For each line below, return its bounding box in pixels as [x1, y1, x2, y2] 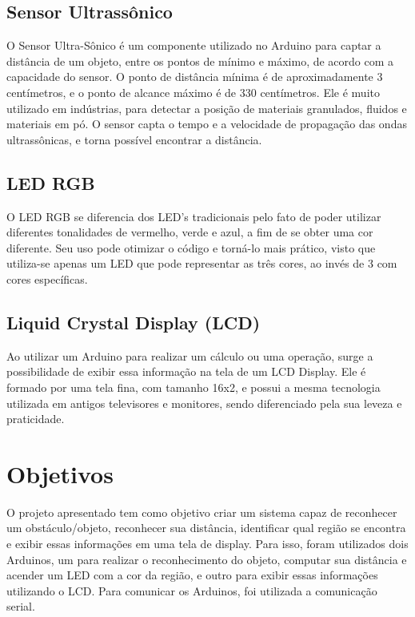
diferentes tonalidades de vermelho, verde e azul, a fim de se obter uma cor [6, 224, 373, 240]
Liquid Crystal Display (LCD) [6, 309, 261, 334]
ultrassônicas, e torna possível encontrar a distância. [6, 131, 262, 147]
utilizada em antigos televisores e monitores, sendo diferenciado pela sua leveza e [6, 394, 402, 411]
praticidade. [6, 410, 65, 427]
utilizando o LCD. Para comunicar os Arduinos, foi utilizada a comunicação [6, 582, 377, 599]
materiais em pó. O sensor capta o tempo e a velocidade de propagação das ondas [6, 115, 407, 132]
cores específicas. [6, 270, 88, 287]
